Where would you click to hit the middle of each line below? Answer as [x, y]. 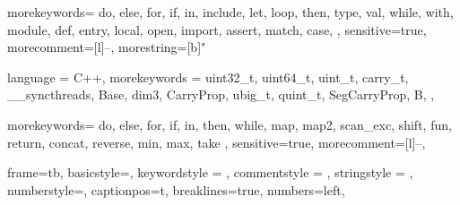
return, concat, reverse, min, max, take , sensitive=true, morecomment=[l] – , [217, 142]
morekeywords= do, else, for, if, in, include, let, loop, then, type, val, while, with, [230, 12]
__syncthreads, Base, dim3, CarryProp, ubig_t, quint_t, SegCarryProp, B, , [221, 94]
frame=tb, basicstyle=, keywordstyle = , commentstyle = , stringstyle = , [210, 172]
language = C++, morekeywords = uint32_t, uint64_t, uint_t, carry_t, [208, 77]
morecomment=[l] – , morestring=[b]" [107, 47]
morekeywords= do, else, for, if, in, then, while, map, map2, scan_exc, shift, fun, [230, 124]
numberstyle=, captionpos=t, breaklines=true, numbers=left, [176, 189]
